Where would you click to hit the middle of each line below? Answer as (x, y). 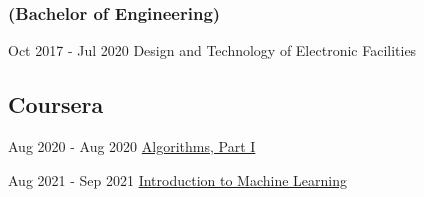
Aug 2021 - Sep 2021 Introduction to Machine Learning (178, 179)
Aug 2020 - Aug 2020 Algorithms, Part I (132, 146)
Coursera (56, 104)
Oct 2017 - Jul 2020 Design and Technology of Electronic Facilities (212, 50)
